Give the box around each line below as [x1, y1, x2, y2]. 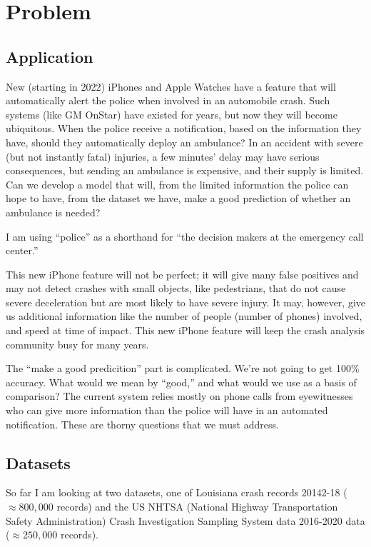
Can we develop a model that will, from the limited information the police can [6, 176, 349, 191]
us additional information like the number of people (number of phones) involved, [6, 308, 362, 323]
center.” [6, 243, 39, 258]
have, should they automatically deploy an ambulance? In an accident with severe [6, 134, 363, 149]
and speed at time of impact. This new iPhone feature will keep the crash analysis [6, 323, 365, 338]
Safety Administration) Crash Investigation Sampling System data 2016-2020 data [6, 513, 365, 528]
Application [6, 45, 93, 67]
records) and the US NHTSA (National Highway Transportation [56, 499, 338, 514]
